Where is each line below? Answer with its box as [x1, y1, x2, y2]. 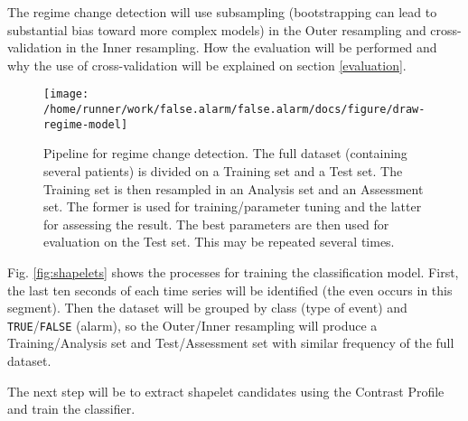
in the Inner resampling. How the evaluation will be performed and [65, 38, 437, 57]
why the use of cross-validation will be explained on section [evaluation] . [7, 55, 407, 74]
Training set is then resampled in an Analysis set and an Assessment [43, 179, 424, 198]
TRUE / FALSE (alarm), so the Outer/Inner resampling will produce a [7, 315, 378, 334]
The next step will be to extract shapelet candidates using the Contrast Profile [7, 381, 445, 400]
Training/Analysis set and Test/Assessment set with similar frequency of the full [7, 333, 454, 352]
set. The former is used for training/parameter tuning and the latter [43, 197, 422, 216]
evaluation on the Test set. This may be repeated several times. [43, 232, 395, 251]
